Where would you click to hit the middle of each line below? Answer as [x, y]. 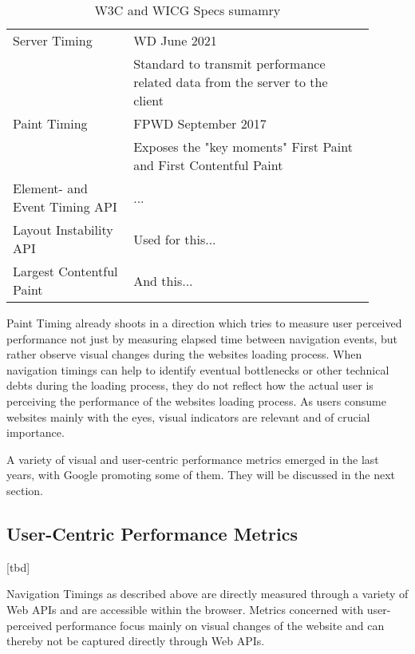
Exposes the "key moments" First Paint [243, 147]
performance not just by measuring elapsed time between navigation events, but [202, 338]
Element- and [51, 188]
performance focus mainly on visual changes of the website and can [220, 625]
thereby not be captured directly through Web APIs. [136, 641]
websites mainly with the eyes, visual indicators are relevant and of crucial [188, 416]
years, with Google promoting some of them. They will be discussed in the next [201, 475]
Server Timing [53, 40]
